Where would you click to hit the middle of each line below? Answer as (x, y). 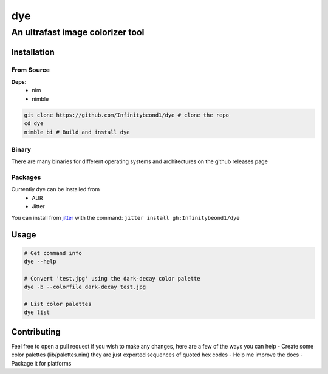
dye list (37, 312)
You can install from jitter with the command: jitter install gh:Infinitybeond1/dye (125, 217)
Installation (33, 52)
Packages (26, 177)
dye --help (40, 261)
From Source (30, 70)
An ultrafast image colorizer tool (78, 32)
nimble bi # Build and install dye (77, 132)
